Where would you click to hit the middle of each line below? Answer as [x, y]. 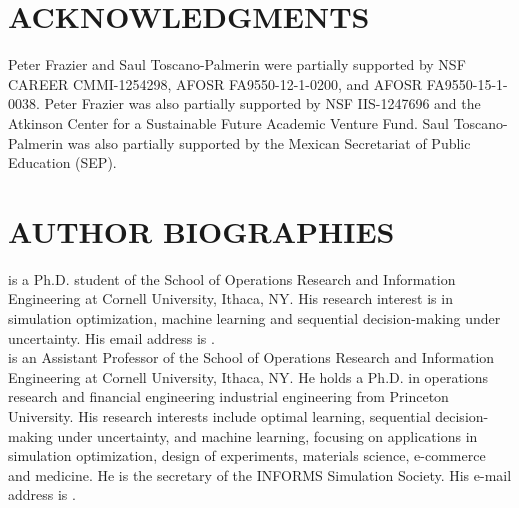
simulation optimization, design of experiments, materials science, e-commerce [247, 455]
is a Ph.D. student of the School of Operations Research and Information [232, 278]
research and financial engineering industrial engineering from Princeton [228, 396]
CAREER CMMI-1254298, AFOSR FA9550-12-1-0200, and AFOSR [215, 83]
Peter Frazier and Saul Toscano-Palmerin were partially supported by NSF [237, 64]
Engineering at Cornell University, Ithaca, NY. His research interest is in [230, 298]
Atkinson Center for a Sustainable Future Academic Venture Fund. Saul [228, 122]
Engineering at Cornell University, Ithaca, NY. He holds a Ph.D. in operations [248, 376]
